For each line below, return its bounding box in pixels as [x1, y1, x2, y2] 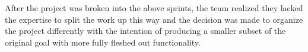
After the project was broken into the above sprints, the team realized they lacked [5, 2, 303, 13]
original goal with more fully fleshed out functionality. [5, 36, 201, 48]
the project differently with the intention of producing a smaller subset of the [5, 25, 286, 37]
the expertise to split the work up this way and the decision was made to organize [5, 13, 303, 25]
